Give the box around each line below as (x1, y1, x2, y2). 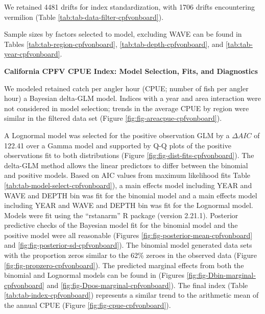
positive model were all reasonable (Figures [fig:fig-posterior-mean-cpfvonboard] (4, 229, 253, 240)
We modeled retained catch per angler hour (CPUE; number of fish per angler (4, 83, 249, 93)
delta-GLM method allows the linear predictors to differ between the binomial (4, 160, 248, 170)
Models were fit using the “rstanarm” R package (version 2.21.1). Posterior (4, 210, 238, 220)
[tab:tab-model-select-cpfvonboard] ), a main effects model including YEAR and (4, 179, 252, 190)
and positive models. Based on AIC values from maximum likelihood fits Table (4, 170, 251, 180)
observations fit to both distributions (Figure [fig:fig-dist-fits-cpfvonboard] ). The (4, 150, 254, 161)
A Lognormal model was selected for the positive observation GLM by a (4, 129, 230, 140)
